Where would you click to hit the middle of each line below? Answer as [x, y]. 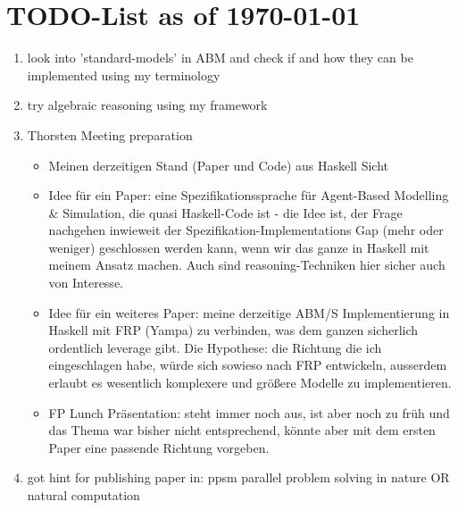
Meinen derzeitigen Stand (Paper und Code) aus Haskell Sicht [218, 165]
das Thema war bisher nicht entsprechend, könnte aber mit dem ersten [242, 430]
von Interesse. [86, 283]
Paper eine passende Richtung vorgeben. [159, 447]
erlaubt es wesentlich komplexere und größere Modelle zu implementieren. [250, 383]
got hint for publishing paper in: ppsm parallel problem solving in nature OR [238, 477]
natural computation [83, 495]
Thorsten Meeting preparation [110, 134]
